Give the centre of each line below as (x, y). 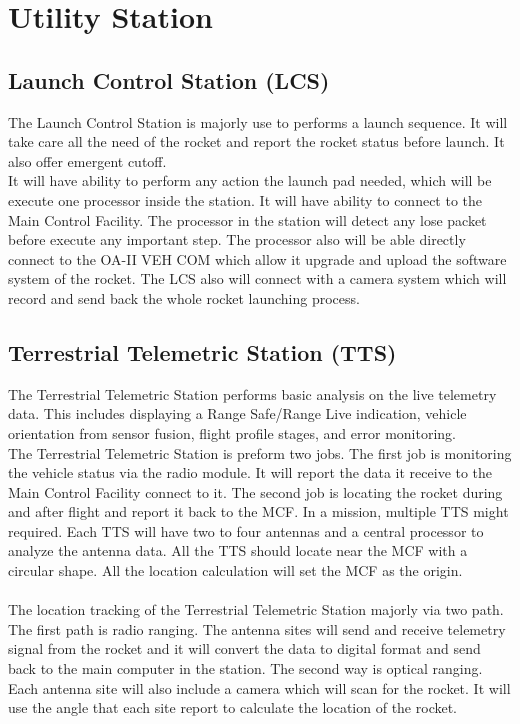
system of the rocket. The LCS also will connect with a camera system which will (257, 278)
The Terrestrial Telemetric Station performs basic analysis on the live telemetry (252, 393)
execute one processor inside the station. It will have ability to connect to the (245, 199)
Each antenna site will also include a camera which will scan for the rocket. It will (259, 687)
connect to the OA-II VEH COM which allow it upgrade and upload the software (257, 258)
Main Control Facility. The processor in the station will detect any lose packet (247, 219)
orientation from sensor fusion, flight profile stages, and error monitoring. (232, 432)
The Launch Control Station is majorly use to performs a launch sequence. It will (258, 121)
